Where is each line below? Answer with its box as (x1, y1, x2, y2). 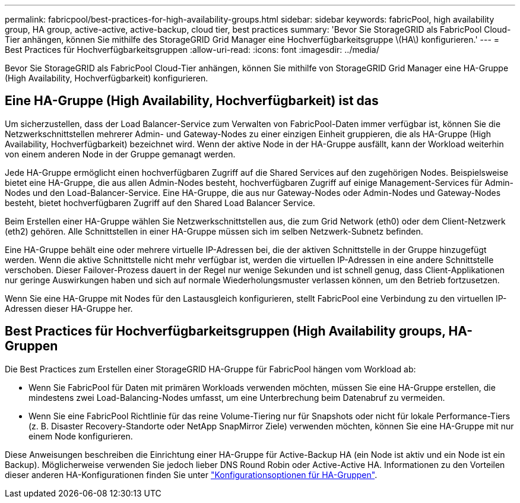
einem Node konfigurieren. (28, 431, 133, 441)
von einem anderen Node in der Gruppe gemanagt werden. (5, 148, 236, 159)
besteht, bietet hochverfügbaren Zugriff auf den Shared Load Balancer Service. (5, 197, 315, 208)
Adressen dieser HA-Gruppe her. (5, 303, 133, 314)
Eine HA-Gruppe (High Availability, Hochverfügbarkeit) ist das (5, 93, 379, 109)
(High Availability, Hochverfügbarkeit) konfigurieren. (5, 73, 208, 83)
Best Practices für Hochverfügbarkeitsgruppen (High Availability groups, (5, 324, 446, 339)
